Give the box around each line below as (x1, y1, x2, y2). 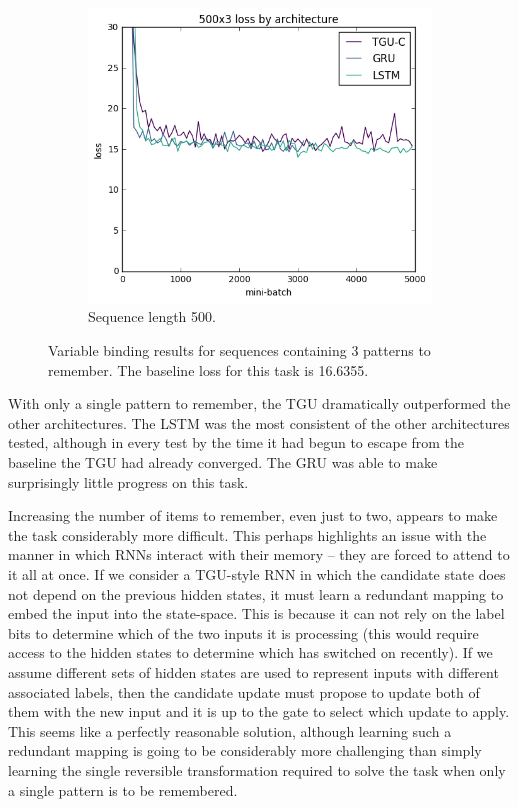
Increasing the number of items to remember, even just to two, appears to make (8, 505, 498, 526)
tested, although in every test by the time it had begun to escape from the (8, 432, 465, 453)
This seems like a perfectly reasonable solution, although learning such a (8, 720, 452, 741)
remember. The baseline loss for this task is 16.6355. (48, 359, 369, 380)
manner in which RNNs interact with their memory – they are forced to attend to (8, 544, 510, 565)
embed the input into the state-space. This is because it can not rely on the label (8, 603, 505, 624)
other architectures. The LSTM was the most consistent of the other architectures (8, 412, 510, 433)
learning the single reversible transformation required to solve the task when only (8, 759, 506, 780)
